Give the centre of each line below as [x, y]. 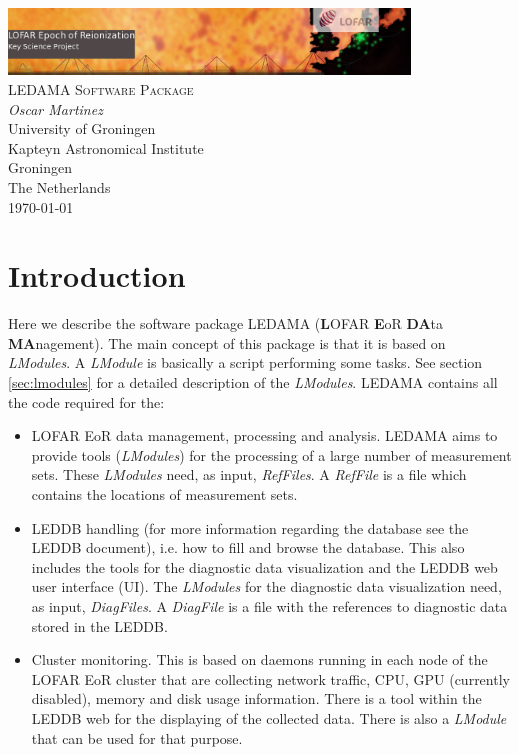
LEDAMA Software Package [101, 88]
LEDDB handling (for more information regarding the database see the [250, 527]
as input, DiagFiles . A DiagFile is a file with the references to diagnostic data [269, 605]
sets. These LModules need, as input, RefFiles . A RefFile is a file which [249, 474]
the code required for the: [86, 401]
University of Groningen [82, 128]
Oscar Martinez [55, 108]
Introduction [97, 275]
